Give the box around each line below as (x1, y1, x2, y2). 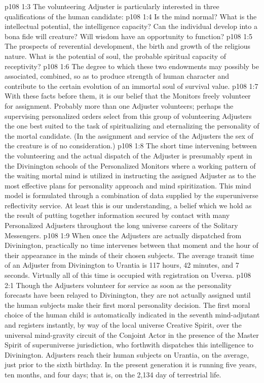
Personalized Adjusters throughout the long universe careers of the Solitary (5, 220, 238, 231)
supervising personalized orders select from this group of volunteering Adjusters (5, 110, 252, 121)
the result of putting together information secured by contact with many (5, 210, 230, 220)
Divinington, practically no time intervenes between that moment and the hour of (5, 240, 258, 250)
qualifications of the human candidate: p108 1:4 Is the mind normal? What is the (5, 11, 257, 21)
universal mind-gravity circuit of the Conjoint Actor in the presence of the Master (5, 329, 259, 340)
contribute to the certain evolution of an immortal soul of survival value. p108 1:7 (5, 80, 258, 91)
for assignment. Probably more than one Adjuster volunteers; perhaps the (5, 100, 234, 111)
